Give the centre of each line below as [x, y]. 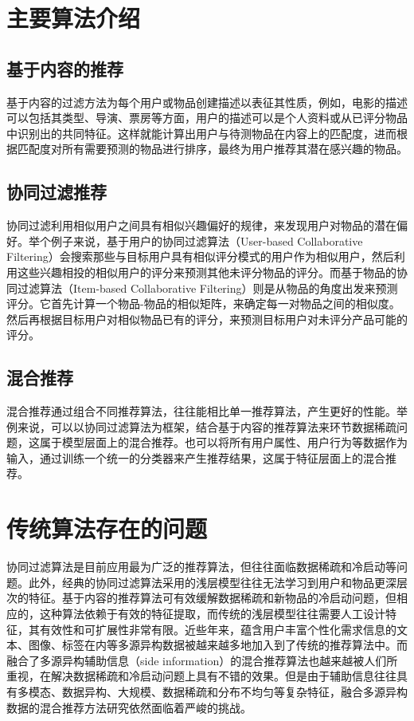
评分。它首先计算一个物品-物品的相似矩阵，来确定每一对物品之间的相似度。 [203, 303]
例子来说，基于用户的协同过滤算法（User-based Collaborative [207, 240]
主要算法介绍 [74, 18]
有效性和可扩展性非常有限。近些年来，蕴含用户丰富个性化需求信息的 [218, 629]
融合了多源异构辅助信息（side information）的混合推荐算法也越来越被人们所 [202, 660]
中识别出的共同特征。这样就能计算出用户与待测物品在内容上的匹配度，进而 [201, 133]
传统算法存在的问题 [107, 528]
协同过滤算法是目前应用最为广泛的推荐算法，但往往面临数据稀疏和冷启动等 [201, 567]
